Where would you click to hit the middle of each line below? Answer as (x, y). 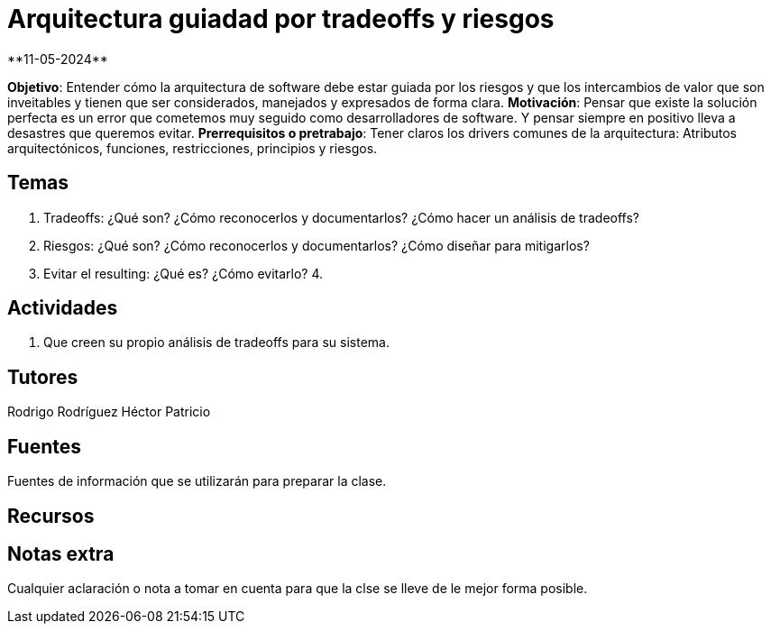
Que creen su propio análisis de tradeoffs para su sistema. (216, 343)
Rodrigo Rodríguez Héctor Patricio (109, 412)
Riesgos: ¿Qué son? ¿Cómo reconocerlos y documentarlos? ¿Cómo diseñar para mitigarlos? (317, 245)
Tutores (43, 377)
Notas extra (61, 553)
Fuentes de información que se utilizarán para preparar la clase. (197, 481)
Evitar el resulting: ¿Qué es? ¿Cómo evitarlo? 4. (184, 273)
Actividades (63, 308)
